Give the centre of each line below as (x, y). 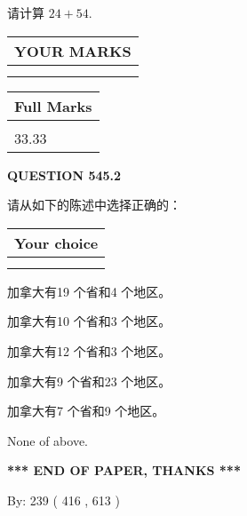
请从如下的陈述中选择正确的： (94, 205)
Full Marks (53, 106)
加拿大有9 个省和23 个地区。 (89, 381)
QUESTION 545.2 (64, 175)
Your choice (56, 242)
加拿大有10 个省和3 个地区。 (89, 321)
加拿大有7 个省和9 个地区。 (86, 411)
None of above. (48, 440)
